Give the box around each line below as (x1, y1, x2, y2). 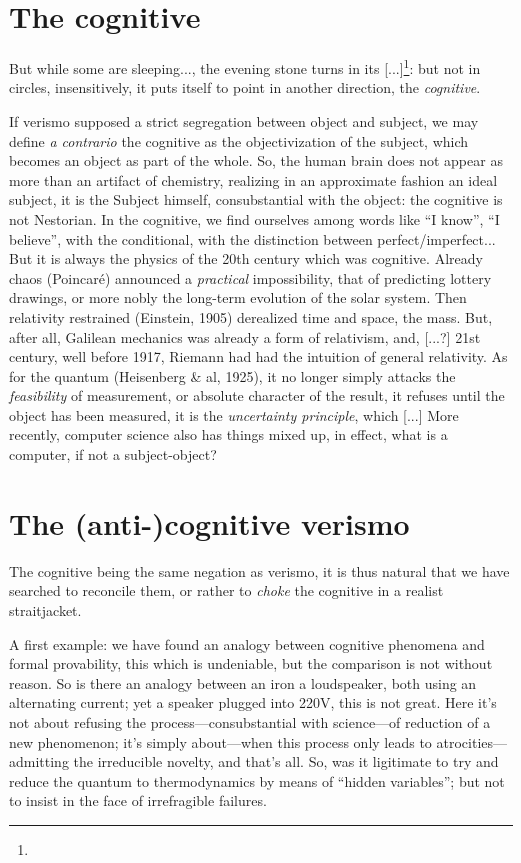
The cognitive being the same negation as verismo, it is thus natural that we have (9, 560, 510, 581)
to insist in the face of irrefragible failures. (9, 790, 267, 811)
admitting (9, 751, 69, 772)
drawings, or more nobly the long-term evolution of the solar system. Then (9, 287, 467, 308)
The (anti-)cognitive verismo (9, 502, 410, 543)
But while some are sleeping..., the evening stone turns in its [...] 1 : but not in (9, 55, 481, 78)
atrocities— (436, 731, 508, 752)
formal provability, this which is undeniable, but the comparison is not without (9, 653, 493, 674)
